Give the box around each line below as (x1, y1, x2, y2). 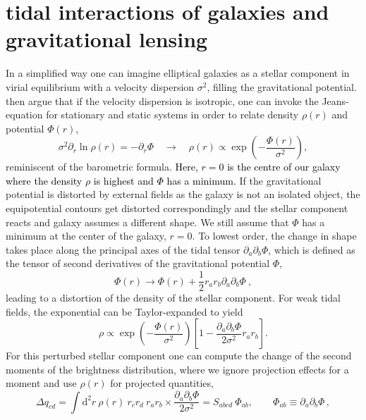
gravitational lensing (6, 25, 208, 54)
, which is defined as (268, 242, 355, 257)
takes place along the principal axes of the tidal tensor (6, 242, 240, 257)
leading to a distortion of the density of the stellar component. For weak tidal (6, 290, 341, 305)
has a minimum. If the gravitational (166, 173, 322, 187)
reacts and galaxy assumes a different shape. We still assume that (6, 214, 289, 229)
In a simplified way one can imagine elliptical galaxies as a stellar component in (6, 66, 350, 80)
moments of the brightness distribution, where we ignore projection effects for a (6, 362, 349, 376)
